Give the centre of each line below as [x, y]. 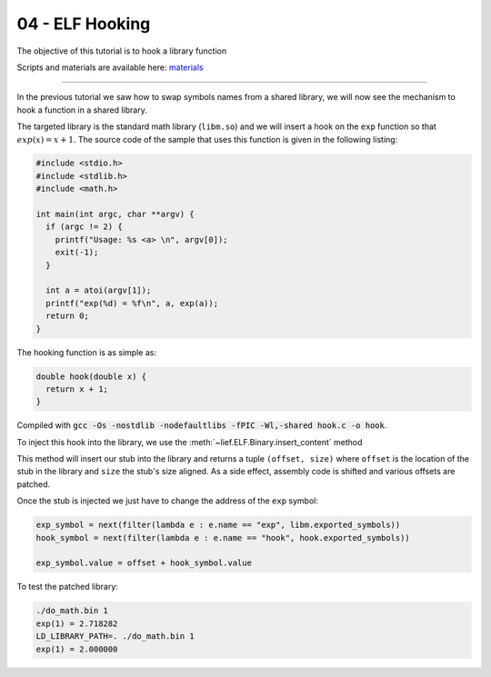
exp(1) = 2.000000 [77, 649]
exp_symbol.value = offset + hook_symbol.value [144, 563]
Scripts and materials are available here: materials [110, 67]
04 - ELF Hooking [84, 24]
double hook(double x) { [91, 376]
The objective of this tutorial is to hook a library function [122, 51]
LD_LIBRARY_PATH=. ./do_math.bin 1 [115, 637]
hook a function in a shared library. [82, 110]
